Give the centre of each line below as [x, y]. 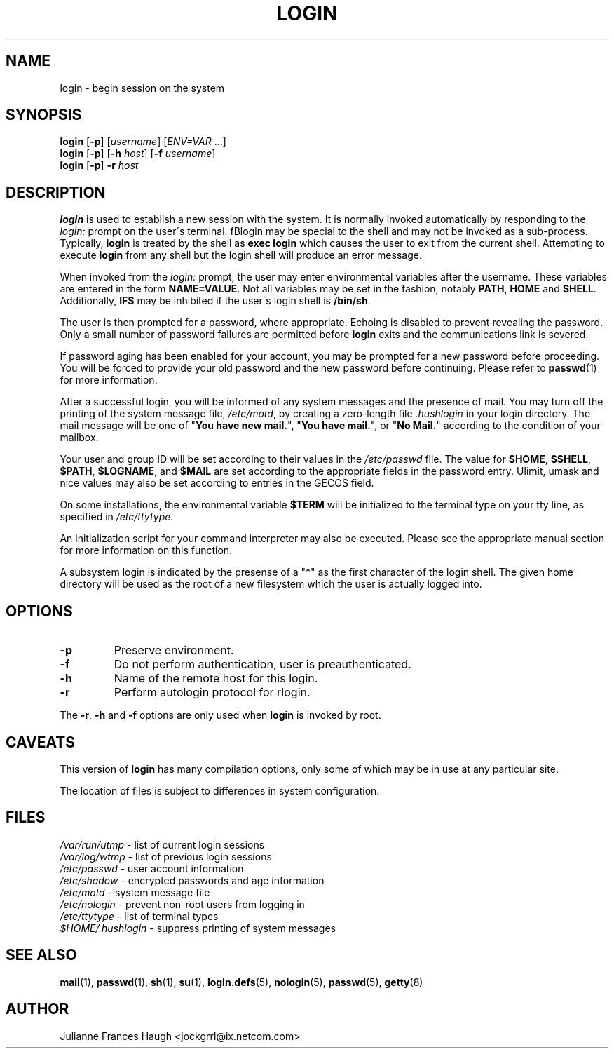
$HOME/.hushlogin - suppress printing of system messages [198, 928]
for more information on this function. [146, 550]
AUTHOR [37, 1009]
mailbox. [79, 438]
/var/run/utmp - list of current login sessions [162, 844]
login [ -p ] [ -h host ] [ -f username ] [138, 154]
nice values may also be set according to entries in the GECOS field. [217, 483]
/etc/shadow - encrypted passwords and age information [192, 880]
